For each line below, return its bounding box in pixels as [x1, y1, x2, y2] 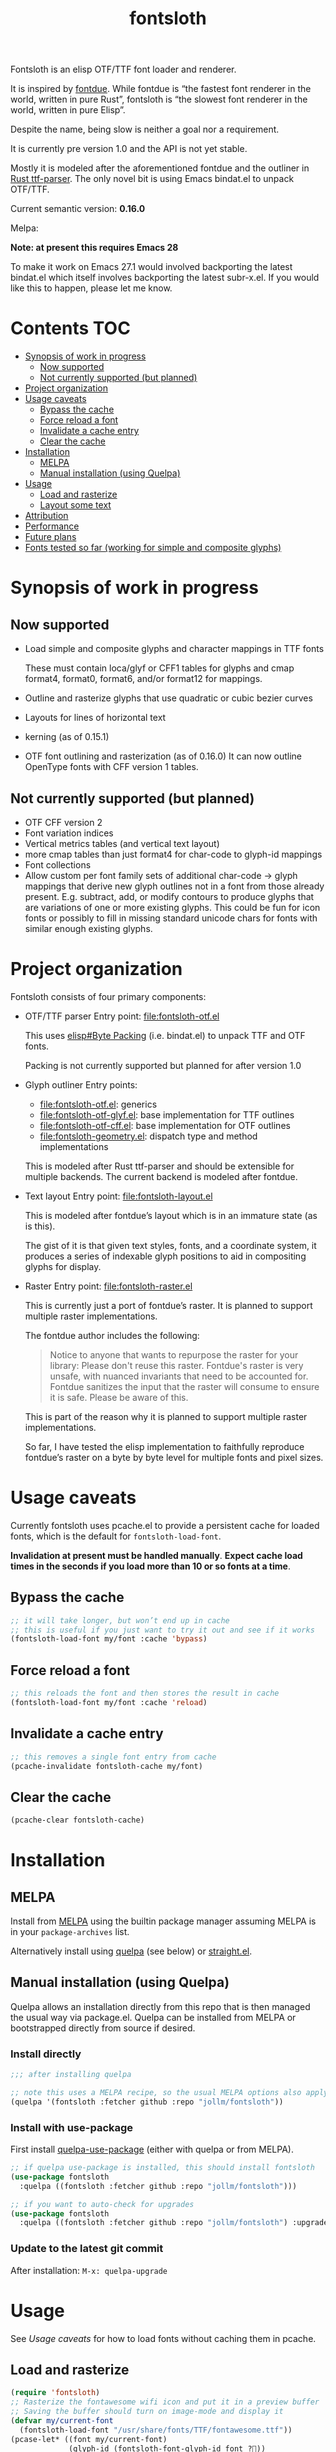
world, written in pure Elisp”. [10, 104, 126, 116]
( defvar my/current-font [10, 2416, 114, 2426]
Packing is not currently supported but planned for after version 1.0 [24, 1059, 302, 1071]
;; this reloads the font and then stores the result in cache [10, 1688, 280, 1699]
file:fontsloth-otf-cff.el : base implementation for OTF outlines [39, 1119, 291, 1131]
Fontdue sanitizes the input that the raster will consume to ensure [49, 1380, 320, 1392]
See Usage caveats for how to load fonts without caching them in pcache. [10, 2332, 317, 2344]
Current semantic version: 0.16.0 [10, 203, 146, 215]
